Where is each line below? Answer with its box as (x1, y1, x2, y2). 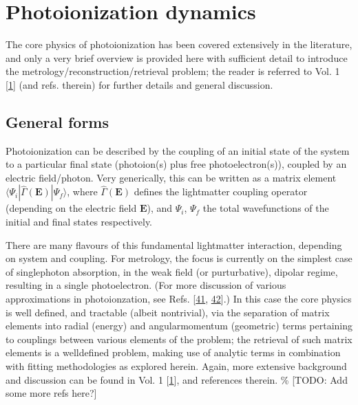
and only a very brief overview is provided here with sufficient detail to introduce (6, 50, 348, 65)
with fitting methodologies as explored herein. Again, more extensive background (6, 359, 347, 373)
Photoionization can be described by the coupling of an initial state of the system (6, 143, 350, 157)
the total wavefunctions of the (202, 201, 329, 215)
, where (67, 184, 98, 199)
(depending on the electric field (6, 201, 137, 215)
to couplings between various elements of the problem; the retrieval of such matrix (6, 331, 352, 346)
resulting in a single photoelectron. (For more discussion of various (6, 278, 286, 292)
